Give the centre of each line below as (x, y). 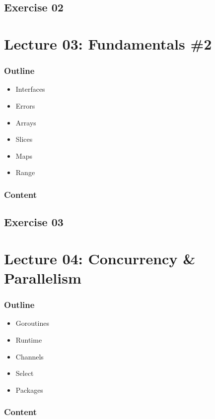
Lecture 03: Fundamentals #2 (108, 43)
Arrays (26, 122)
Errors (25, 105)
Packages (29, 389)
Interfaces (30, 89)
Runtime (29, 339)
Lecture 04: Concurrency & (100, 258)
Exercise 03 (34, 222)
